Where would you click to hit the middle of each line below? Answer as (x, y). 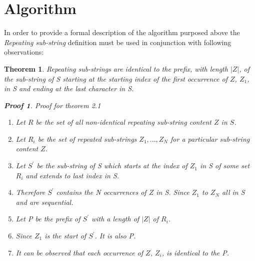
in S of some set (225, 166)
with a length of (115, 219)
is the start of (65, 236)
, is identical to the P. (195, 252)
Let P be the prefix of (48, 219)
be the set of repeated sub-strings (87, 139)
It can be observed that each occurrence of (79, 252)
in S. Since (173, 192)
